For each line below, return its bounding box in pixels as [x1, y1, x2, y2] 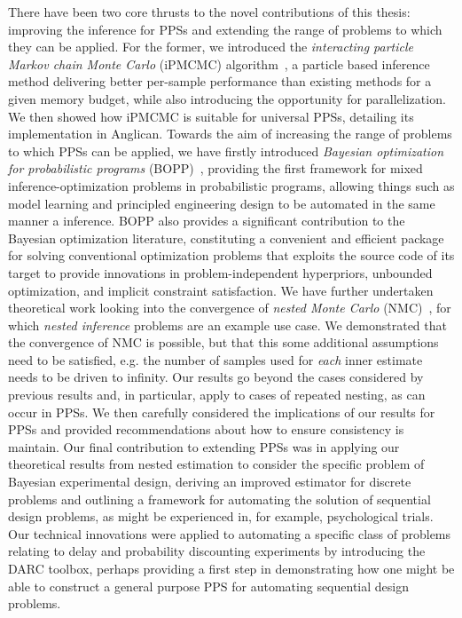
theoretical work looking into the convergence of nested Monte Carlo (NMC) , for [8, 298, 451, 317]
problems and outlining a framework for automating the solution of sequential [8, 489, 431, 508]
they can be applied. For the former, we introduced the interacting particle [8, 37, 414, 56]
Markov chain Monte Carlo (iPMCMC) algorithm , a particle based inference [8, 54, 430, 73]
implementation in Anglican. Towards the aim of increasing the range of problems [8, 124, 452, 143]
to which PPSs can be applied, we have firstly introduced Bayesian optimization [8, 141, 444, 160]
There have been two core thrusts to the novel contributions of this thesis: [8, 3, 411, 20]
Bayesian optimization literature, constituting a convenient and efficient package [8, 228, 444, 247]
